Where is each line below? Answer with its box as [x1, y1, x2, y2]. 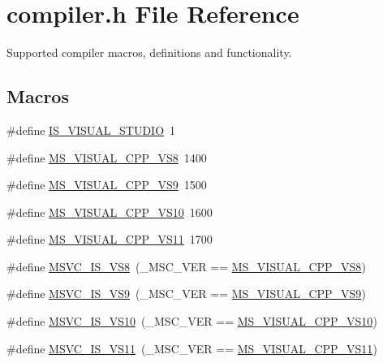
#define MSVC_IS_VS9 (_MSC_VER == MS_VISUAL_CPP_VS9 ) [6, 285, 366, 302]
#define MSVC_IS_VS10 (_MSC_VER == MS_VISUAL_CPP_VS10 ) [6, 313, 377, 330]
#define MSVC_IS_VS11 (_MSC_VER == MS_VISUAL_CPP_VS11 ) [6, 339, 377, 357]
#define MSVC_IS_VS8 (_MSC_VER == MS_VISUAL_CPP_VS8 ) [6, 257, 366, 274]
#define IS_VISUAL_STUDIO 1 [6, 121, 176, 138]
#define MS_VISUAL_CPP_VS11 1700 [6, 231, 213, 248]
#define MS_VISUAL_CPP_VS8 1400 [6, 149, 207, 166]
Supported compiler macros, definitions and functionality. [6, 44, 292, 61]
